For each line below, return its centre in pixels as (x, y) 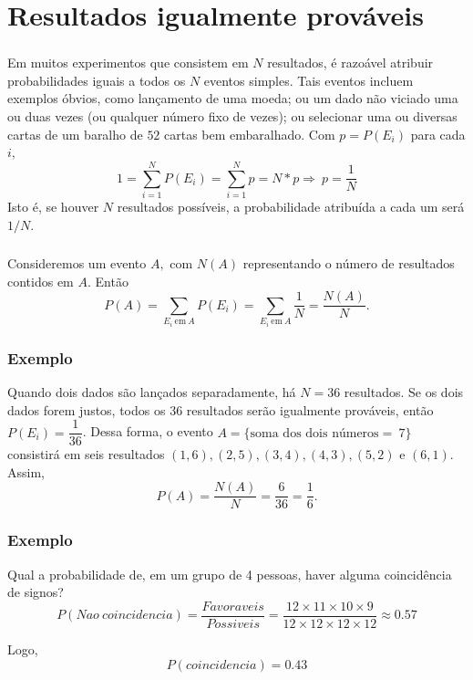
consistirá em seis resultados (86, 454)
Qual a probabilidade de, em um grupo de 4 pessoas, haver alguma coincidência (230, 574)
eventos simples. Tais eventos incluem (308, 80)
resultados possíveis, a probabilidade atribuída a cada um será (291, 206)
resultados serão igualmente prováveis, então (310, 409)
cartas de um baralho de (75, 134)
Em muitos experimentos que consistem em (128, 63)
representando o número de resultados (349, 263)
